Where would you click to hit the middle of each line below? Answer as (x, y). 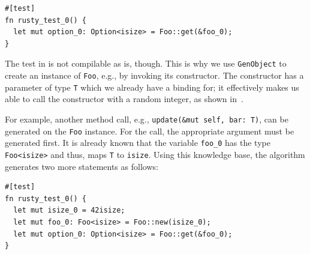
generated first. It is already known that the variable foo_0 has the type (138, 143)
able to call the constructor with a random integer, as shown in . (124, 99)
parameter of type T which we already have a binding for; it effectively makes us (152, 87)
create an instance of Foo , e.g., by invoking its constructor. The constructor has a (154, 75)
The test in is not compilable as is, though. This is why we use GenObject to (146, 63)
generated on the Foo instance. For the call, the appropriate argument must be (150, 131)
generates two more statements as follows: (82, 166)
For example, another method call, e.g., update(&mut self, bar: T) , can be (147, 119)
